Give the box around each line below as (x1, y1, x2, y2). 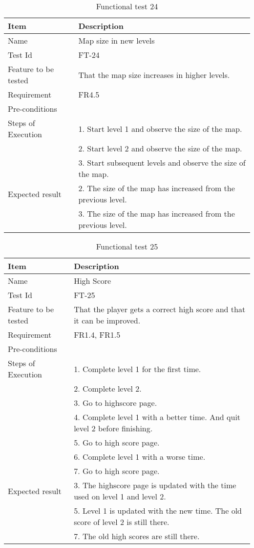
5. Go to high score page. (74, 437, 160, 448)
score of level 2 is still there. (74, 516, 169, 527)
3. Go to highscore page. (74, 397, 157, 408)
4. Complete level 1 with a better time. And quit (74, 411, 241, 423)
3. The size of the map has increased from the (78, 208, 235, 219)
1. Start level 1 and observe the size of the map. (78, 123, 242, 134)
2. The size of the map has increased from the (78, 182, 235, 194)
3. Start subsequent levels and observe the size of (78, 157, 246, 168)
